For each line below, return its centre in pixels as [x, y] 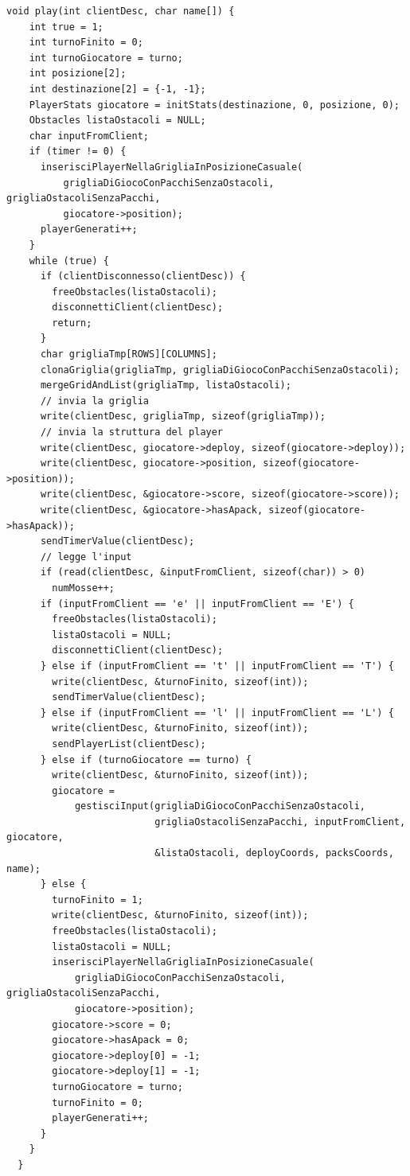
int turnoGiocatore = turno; [106, 58]
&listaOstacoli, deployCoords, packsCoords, [274, 853]
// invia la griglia [94, 401]
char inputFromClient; [89, 136]
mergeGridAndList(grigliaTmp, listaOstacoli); [166, 386]
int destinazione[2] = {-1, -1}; [117, 89]
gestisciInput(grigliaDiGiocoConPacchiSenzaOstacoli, [220, 806]
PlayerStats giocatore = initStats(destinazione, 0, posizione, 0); [214, 105]
